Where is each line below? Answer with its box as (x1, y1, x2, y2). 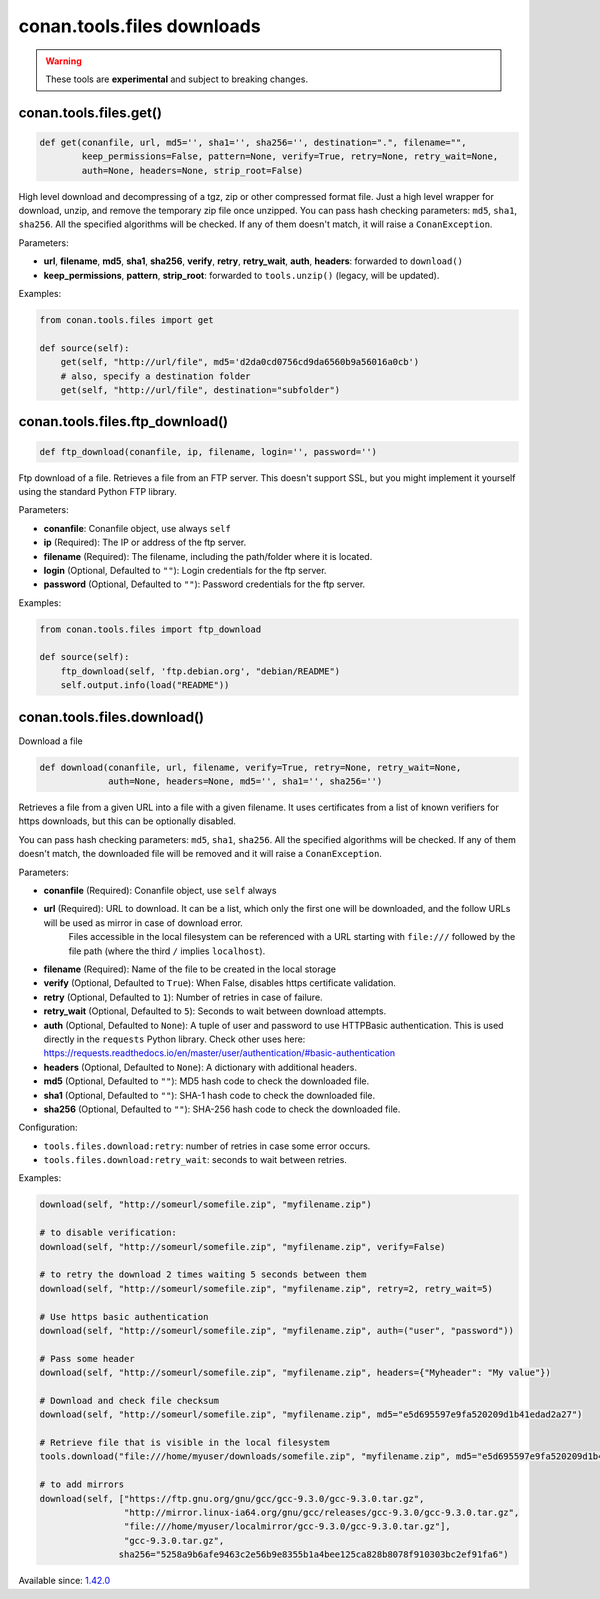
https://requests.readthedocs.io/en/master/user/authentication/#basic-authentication (43, 1047, 396, 1059)
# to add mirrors (39, 1479, 125, 1490)
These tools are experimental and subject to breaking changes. (45, 73, 309, 85)
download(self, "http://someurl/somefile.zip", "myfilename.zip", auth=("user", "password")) (39, 1325, 515, 1336)
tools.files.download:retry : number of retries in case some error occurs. (43, 1140, 371, 1152)
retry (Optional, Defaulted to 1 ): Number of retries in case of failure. (43, 991, 324, 1003)
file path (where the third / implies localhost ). (68, 945, 266, 957)
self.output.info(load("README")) (60, 680, 230, 691)
